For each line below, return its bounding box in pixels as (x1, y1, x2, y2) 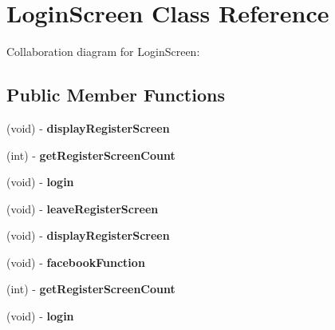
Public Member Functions (6, 82, 225, 107)
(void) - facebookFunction (6, 253, 145, 270)
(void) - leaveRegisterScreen (6, 200, 159, 217)
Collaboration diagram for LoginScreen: (6, 43, 200, 60)
